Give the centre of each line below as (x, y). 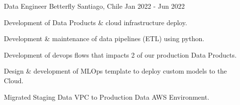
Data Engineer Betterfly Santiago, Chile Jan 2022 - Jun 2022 (94, 6)
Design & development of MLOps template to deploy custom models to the (115, 71)
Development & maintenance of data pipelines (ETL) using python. (104, 38)
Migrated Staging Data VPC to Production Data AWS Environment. (107, 97)
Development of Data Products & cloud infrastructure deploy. (96, 22)
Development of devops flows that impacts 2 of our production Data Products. (120, 54)
